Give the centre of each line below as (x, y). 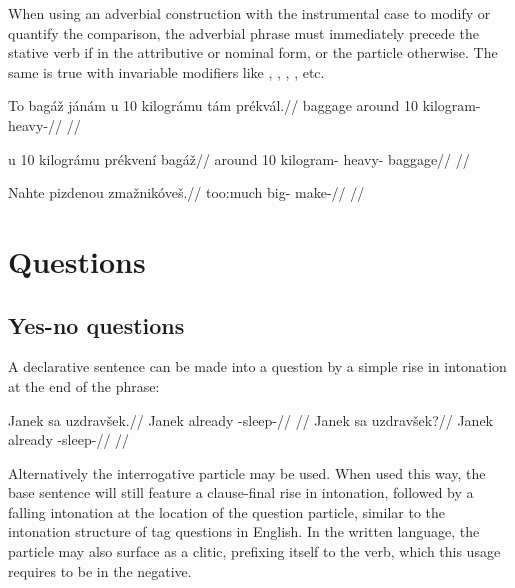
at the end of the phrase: (84, 385)
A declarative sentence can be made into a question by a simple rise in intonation (257, 366)
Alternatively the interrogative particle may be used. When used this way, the (247, 472)
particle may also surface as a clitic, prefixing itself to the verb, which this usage (254, 551)
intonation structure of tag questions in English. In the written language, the (244, 531)
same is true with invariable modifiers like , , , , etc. (166, 71)
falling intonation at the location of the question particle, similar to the (226, 511)
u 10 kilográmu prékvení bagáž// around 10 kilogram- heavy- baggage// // (239, 158)
